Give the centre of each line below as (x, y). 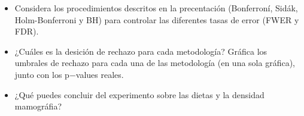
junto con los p (42, 74)
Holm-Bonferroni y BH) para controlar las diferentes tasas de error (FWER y (157, 19)
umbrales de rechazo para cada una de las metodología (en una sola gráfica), (155, 63)
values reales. (100, 74)
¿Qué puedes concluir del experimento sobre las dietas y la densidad (139, 94)
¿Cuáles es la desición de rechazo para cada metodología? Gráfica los (141, 51)
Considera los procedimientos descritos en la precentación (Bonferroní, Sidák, (156, 8)
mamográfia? (38, 106)
